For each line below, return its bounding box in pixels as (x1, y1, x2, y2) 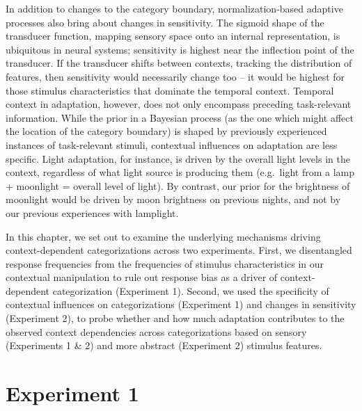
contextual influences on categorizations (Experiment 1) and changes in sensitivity (6, 297, 356, 312)
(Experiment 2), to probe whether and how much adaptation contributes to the (6, 311, 345, 325)
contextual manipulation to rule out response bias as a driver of (6, 270, 278, 284)
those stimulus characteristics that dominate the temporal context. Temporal (6, 83, 334, 97)
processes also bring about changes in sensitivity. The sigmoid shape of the (6, 15, 324, 29)
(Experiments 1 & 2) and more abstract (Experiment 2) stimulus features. (6, 338, 322, 353)
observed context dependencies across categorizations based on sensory (6, 324, 307, 339)
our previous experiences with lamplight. (6, 205, 179, 220)
